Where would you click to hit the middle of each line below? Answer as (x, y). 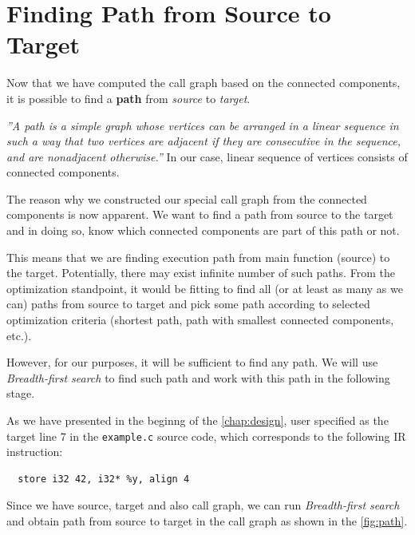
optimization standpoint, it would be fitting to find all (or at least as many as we (205, 288)
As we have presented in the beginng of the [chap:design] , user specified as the (198, 420)
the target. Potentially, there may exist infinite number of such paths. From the (201, 273)
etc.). (19, 335)
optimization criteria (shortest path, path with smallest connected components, (200, 320)
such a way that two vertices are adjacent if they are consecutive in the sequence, (204, 141)
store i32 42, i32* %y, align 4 (104, 479)
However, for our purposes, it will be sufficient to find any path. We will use (192, 362)
